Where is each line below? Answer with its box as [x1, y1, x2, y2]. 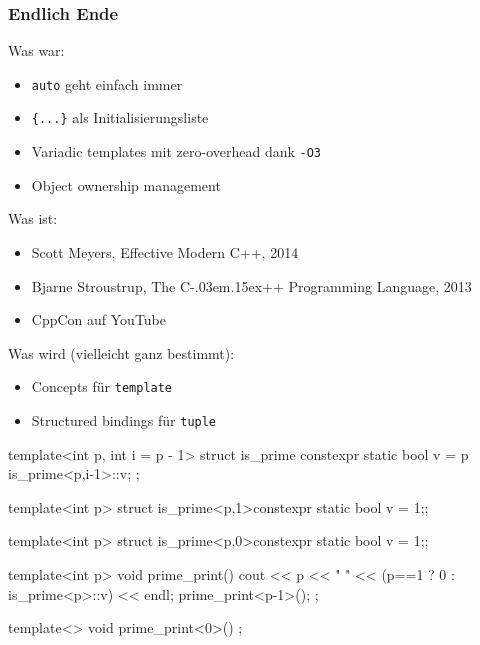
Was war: [8, 40, 65, 61]
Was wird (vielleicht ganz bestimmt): [8, 342, 235, 363]
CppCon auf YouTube [31, 309, 167, 330]
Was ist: [8, 208, 58, 229]
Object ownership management [31, 174, 221, 195]
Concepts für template [31, 376, 173, 397]
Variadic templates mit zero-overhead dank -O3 [31, 141, 322, 162]
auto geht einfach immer [31, 73, 183, 94]
